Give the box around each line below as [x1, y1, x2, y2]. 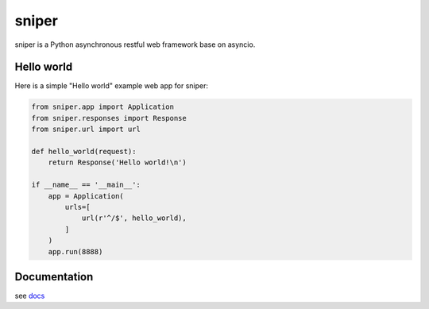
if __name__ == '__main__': [31, 180, 141, 190]
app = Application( [48, 191, 125, 200]
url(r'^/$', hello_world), [81, 214, 187, 222]
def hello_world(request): [31, 147, 137, 156]
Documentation [14, 270, 94, 284]
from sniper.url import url [31, 125, 141, 134]
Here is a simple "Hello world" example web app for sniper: [14, 81, 208, 91]
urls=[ [64, 203, 91, 211]
